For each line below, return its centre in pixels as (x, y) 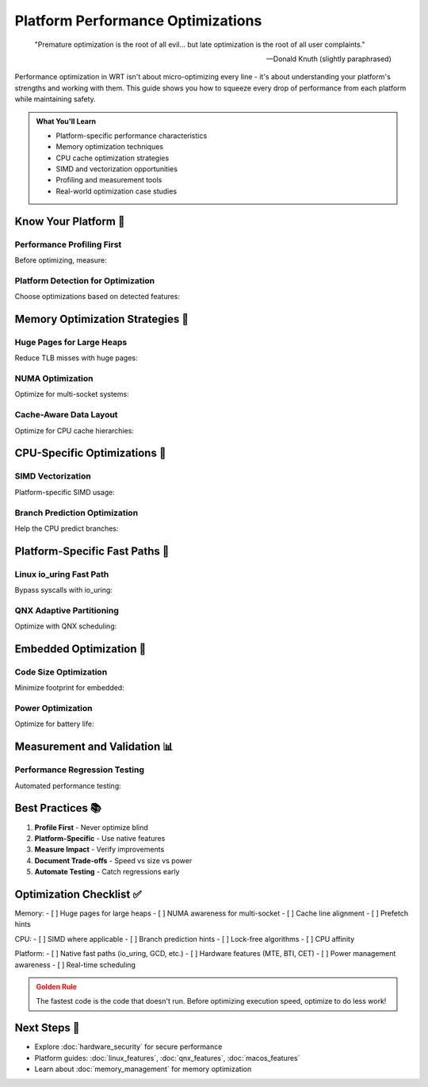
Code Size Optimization (61, 672)
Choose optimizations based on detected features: (97, 297)
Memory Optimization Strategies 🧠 (102, 319)
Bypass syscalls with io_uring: (63, 590)
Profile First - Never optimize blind (91, 827)
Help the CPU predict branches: (67, 528)
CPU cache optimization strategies (113, 158)
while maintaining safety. (55, 99)
